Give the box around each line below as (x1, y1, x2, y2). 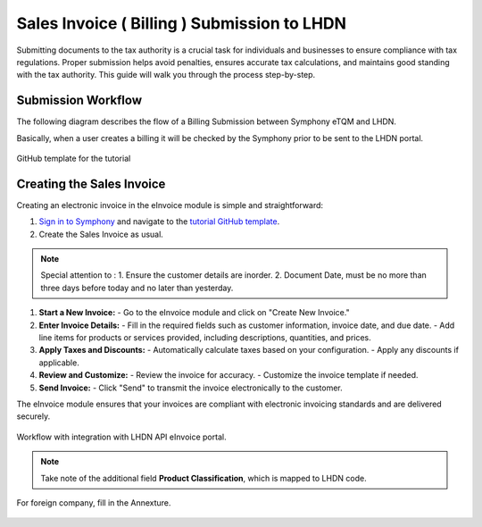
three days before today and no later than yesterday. (40, 282, 234, 293)
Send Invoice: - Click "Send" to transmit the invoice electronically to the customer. (38, 382, 343, 393)
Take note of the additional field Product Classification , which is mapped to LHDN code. (40, 473, 367, 483)
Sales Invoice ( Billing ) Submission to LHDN (16, 13, 347, 33)
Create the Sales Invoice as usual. (38, 229, 164, 239)
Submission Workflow (16, 93, 143, 108)
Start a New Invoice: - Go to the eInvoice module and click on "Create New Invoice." (38, 307, 350, 318)
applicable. (38, 357, 79, 368)
